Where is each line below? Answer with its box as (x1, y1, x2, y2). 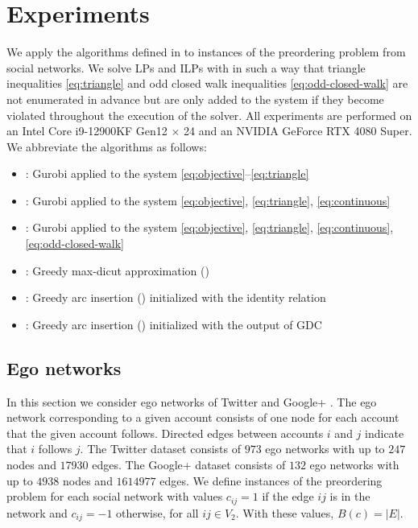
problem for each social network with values (6, 488, 223, 505)
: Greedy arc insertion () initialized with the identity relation (25, 289, 326, 306)
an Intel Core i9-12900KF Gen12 (6, 122, 168, 139)
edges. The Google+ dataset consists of (92, 456, 286, 473)
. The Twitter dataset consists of (80, 440, 242, 457)
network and (6, 504, 68, 521)
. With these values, (235, 504, 334, 521)
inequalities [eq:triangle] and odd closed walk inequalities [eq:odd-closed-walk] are (6, 75, 408, 92)
